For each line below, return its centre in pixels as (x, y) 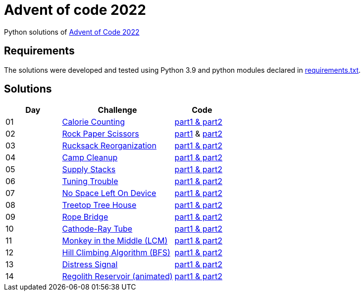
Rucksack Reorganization (109, 146)
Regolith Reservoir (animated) (117, 276)
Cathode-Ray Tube (97, 229)
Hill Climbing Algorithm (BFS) (116, 253)
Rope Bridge (85, 217)
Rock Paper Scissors (101, 134)
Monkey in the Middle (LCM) (115, 241)
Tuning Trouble (90, 181)
